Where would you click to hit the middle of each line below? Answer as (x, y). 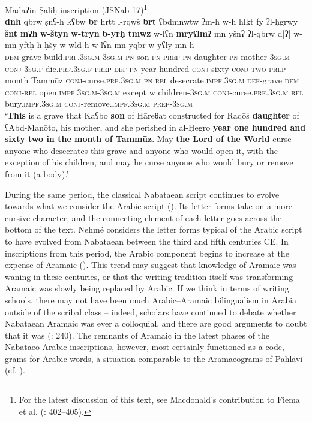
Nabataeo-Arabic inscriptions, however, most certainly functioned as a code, (145, 347)
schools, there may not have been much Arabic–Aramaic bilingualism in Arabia (151, 299)
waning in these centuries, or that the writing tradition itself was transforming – (152, 276)
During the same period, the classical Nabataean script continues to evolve (142, 194)
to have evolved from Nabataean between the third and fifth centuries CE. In (147, 241)
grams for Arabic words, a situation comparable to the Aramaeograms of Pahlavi (154, 358)
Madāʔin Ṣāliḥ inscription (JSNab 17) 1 (76, 9)
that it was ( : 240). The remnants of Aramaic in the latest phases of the (137, 335)
